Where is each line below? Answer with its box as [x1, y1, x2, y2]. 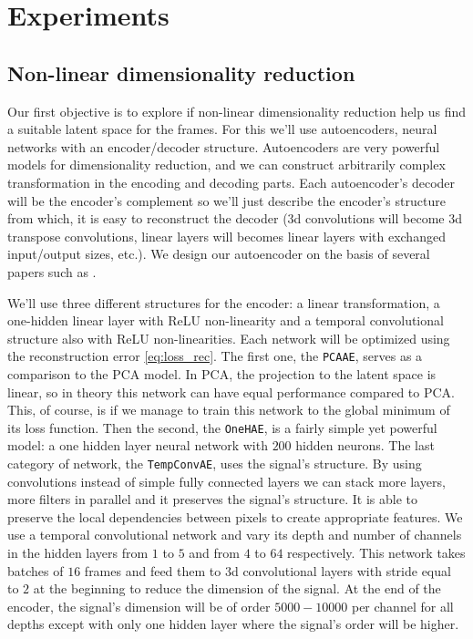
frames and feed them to [84, 561, 221, 580]
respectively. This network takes [287, 543, 466, 562]
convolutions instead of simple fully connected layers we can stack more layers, [7, 471, 446, 490]
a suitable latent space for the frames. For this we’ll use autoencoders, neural [7, 119, 437, 139]
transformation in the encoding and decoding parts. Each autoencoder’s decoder [7, 172, 456, 191]
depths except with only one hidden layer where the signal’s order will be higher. [7, 614, 459, 634]
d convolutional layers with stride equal [231, 561, 451, 580]
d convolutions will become [293, 209, 445, 228]
